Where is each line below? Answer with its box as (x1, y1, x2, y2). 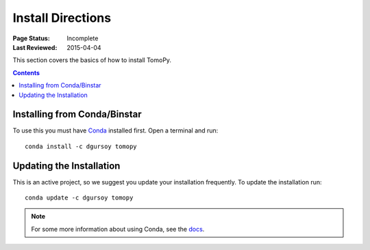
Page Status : (12, 34, 51, 42)
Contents (12, 68, 40, 77)
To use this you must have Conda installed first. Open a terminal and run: (12, 126, 219, 135)
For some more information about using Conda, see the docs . (31, 225, 205, 233)
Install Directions (12, 10, 112, 25)
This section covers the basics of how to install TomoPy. (12, 56, 171, 64)
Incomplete (66, 34, 99, 42)
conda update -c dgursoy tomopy (25, 194, 134, 202)
